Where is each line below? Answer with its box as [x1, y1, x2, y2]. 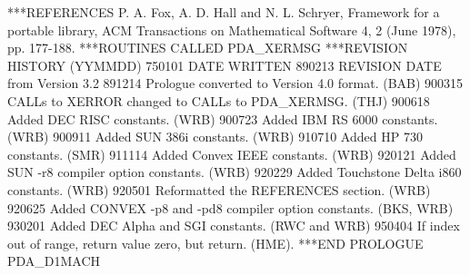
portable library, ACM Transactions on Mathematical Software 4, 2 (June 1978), [7, 20, 456, 39]
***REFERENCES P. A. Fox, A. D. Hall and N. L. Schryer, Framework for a [7, 3, 440, 21]
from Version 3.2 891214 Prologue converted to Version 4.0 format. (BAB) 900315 [7, 74, 464, 93]
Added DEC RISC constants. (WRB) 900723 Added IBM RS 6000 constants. [7, 109, 438, 128]
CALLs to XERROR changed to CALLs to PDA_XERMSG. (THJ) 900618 [7, 91, 430, 110]
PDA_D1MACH [7, 251, 101, 270]
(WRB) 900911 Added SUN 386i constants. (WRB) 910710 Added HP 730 [7, 127, 423, 146]
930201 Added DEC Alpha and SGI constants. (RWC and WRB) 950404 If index [7, 216, 460, 235]
